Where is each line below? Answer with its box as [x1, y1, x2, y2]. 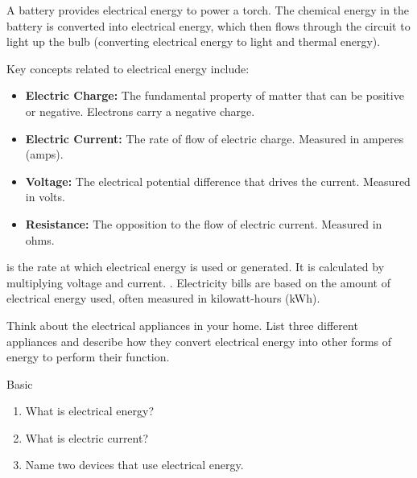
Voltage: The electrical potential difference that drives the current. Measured [25, 172, 411, 189]
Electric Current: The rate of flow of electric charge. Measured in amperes [25, 130, 404, 146]
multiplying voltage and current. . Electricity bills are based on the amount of [6, 274, 390, 291]
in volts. [25, 188, 65, 205]
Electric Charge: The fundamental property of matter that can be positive [25, 87, 404, 104]
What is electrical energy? [25, 402, 154, 419]
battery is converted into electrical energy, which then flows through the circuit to [6, 17, 411, 34]
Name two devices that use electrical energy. [25, 456, 244, 473]
